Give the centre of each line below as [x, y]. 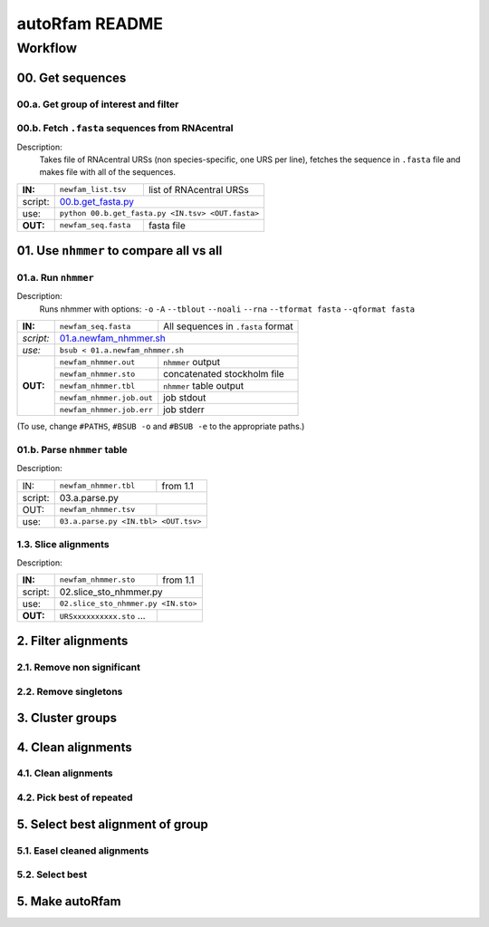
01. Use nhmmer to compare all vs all [120, 251]
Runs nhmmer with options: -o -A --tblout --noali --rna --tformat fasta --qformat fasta [227, 309]
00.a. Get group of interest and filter [98, 104]
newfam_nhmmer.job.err [106, 409]
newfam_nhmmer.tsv [97, 510]
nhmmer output [192, 362]
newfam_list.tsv [93, 190]
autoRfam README [90, 24]
